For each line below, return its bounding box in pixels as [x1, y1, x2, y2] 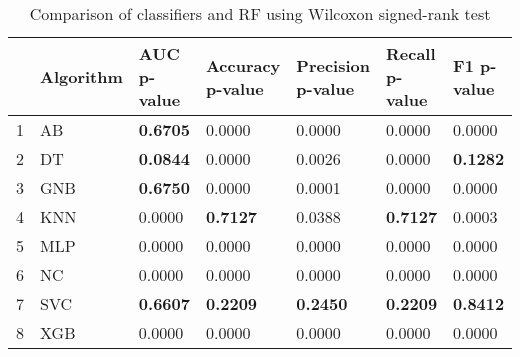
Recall [386, 42, 436, 65]
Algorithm [40, 65, 123, 88]
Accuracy [205, 53, 281, 77]
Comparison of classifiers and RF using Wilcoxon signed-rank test [29, 2, 491, 25]
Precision [296, 53, 370, 77]
